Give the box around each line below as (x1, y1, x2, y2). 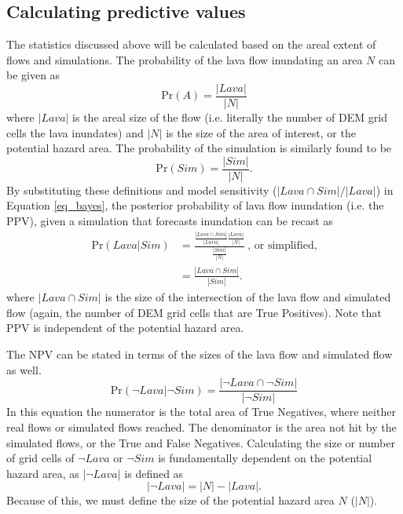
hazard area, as (6, 465, 79, 481)
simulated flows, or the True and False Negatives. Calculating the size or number (6, 434, 395, 450)
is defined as (124, 465, 184, 481)
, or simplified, (247, 240, 317, 252)
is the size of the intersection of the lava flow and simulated (104, 289, 391, 305)
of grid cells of (6, 450, 75, 466)
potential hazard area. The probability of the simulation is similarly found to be (6, 140, 392, 156)
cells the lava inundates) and (6, 124, 144, 140)
